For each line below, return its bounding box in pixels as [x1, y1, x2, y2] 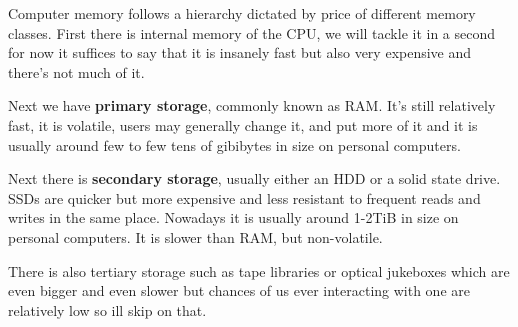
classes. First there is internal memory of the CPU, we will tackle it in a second [8, 22, 496, 43]
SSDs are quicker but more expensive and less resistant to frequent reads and [8, 187, 481, 208]
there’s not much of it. [8, 61, 145, 82]
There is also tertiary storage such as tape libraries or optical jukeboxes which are [8, 260, 510, 281]
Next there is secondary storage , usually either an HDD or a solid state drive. [8, 168, 501, 189]
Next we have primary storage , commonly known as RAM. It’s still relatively [8, 95, 496, 116]
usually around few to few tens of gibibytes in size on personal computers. [8, 134, 461, 155]
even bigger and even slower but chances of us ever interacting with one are [8, 280, 470, 301]
